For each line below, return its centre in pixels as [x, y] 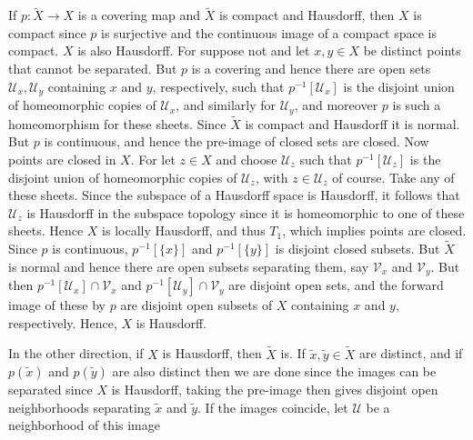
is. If [293, 353]
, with [272, 177]
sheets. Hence [46, 230]
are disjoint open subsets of [196, 305]
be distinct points [412, 50]
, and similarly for [226, 105]
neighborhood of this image [84, 425]
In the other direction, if [76, 353]
